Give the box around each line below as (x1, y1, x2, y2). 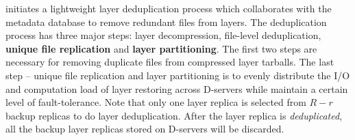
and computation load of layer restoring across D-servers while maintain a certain (5, 81, 348, 96)
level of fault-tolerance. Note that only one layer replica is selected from (5, 95, 306, 109)
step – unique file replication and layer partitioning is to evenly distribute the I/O (5, 68, 350, 82)
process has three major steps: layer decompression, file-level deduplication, (5, 28, 321, 42)
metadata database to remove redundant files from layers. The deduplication (5, 14, 327, 29)
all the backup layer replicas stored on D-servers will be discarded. (5, 122, 284, 136)
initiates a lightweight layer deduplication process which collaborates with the (5, 1, 332, 15)
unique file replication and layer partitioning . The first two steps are (5, 41, 317, 55)
